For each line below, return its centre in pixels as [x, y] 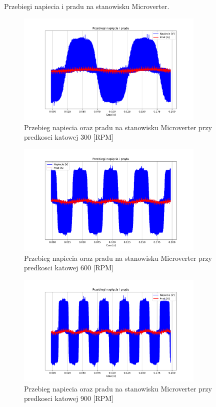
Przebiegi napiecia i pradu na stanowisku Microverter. [87, 6]
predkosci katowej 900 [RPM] [69, 398]
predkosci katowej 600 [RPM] [69, 268]
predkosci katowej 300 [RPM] [69, 137]
